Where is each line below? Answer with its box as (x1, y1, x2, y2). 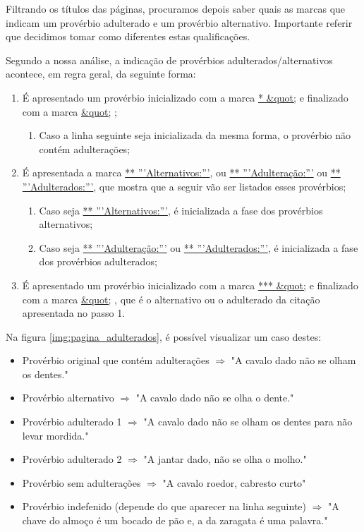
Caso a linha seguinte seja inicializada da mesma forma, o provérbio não (39, 128, 351, 143)
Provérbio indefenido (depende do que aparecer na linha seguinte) (22, 499, 306, 514)
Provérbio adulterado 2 (22, 452, 122, 466)
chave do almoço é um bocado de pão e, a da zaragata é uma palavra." (22, 513, 328, 528)
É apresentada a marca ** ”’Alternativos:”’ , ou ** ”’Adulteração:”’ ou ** (22, 165, 341, 180)
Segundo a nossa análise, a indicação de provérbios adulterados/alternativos (6, 52, 333, 67)
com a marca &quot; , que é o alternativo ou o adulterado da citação (22, 291, 320, 306)
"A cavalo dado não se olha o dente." (135, 390, 294, 405)
